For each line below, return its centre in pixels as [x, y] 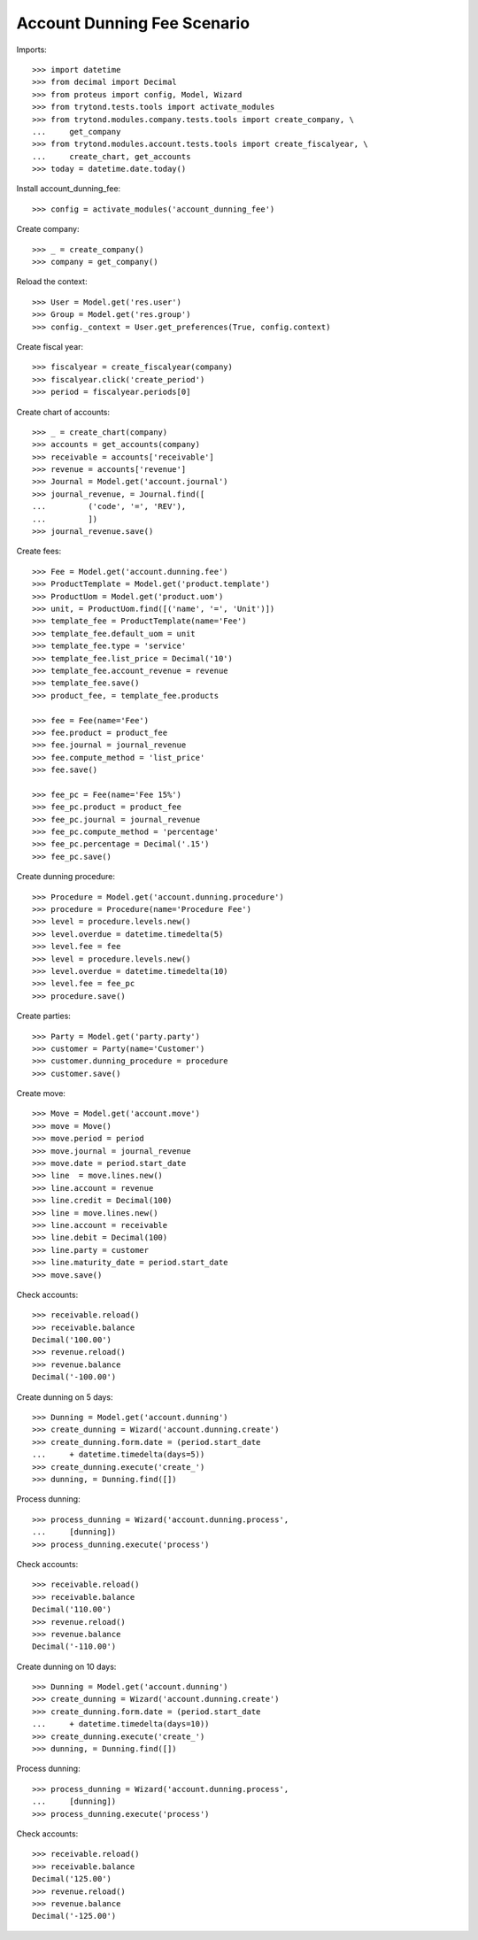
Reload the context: [52, 282]
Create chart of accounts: [63, 412]
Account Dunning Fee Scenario [133, 23]
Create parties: [43, 1016]
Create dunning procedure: [66, 877]
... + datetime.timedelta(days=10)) [121, 1724]
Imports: [32, 50]
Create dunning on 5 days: [65, 1397]
